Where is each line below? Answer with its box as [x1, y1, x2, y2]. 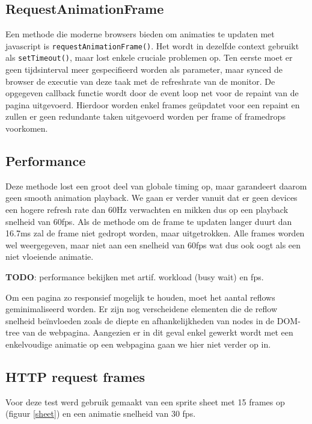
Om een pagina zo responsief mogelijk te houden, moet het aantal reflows [5, 290, 275, 303]
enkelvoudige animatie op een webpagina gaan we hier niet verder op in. [5, 338, 271, 350]
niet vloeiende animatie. [5, 250, 94, 263]
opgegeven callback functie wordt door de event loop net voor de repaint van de [5, 87, 299, 99]
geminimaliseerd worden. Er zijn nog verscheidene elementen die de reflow [5, 303, 278, 315]
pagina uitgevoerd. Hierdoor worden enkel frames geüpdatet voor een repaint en [5, 98, 300, 111]
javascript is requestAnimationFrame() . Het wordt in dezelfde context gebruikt [5, 39, 299, 52]
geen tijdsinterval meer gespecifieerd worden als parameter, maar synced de [5, 63, 283, 76]
